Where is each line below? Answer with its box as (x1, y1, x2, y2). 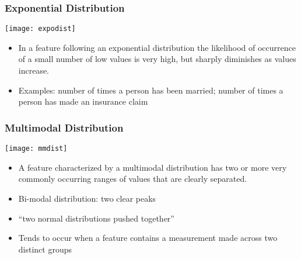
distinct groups (18, 243, 72, 255)
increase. (18, 64, 50, 77)
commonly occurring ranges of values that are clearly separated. (18, 172, 247, 185)
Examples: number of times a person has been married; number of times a (18, 84, 283, 96)
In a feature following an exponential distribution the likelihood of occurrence (18, 41, 296, 53)
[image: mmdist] (5, 144, 68, 153)
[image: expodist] (5, 25, 76, 33)
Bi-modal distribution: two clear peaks (18, 192, 156, 204)
